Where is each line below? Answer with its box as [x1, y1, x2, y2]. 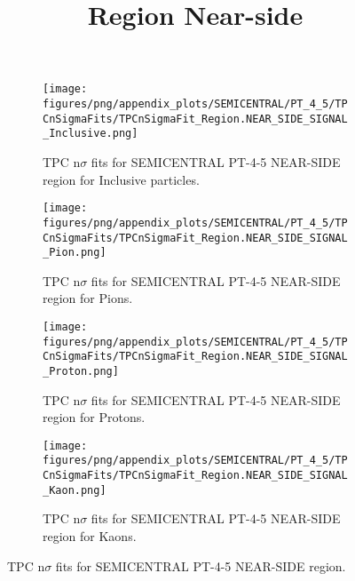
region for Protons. [43, 408, 146, 426]
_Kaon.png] [43, 483, 106, 497]
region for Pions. [43, 289, 133, 307]
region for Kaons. [43, 527, 137, 545]
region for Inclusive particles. [43, 170, 200, 188]
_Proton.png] [43, 364, 119, 378]
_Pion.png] [43, 246, 106, 259]
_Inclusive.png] [43, 127, 138, 140]
